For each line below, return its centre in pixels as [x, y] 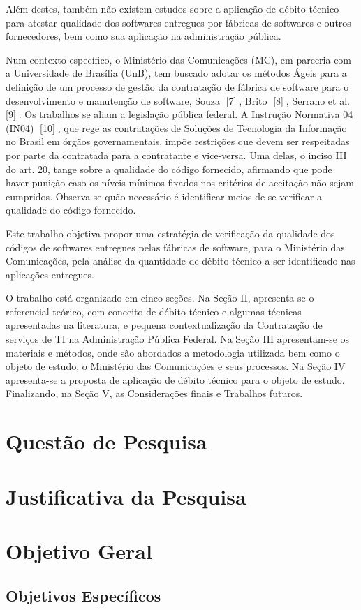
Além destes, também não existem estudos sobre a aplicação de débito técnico [172, 8]
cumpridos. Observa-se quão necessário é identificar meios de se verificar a [164, 196]
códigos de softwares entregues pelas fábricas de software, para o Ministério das [175, 247]
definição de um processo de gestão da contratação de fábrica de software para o [177, 86]
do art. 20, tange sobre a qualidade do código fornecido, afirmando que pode [169, 169]
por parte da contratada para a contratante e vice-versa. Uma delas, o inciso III [176, 155]
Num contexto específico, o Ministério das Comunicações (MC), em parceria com [179, 59]
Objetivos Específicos [83, 595]
